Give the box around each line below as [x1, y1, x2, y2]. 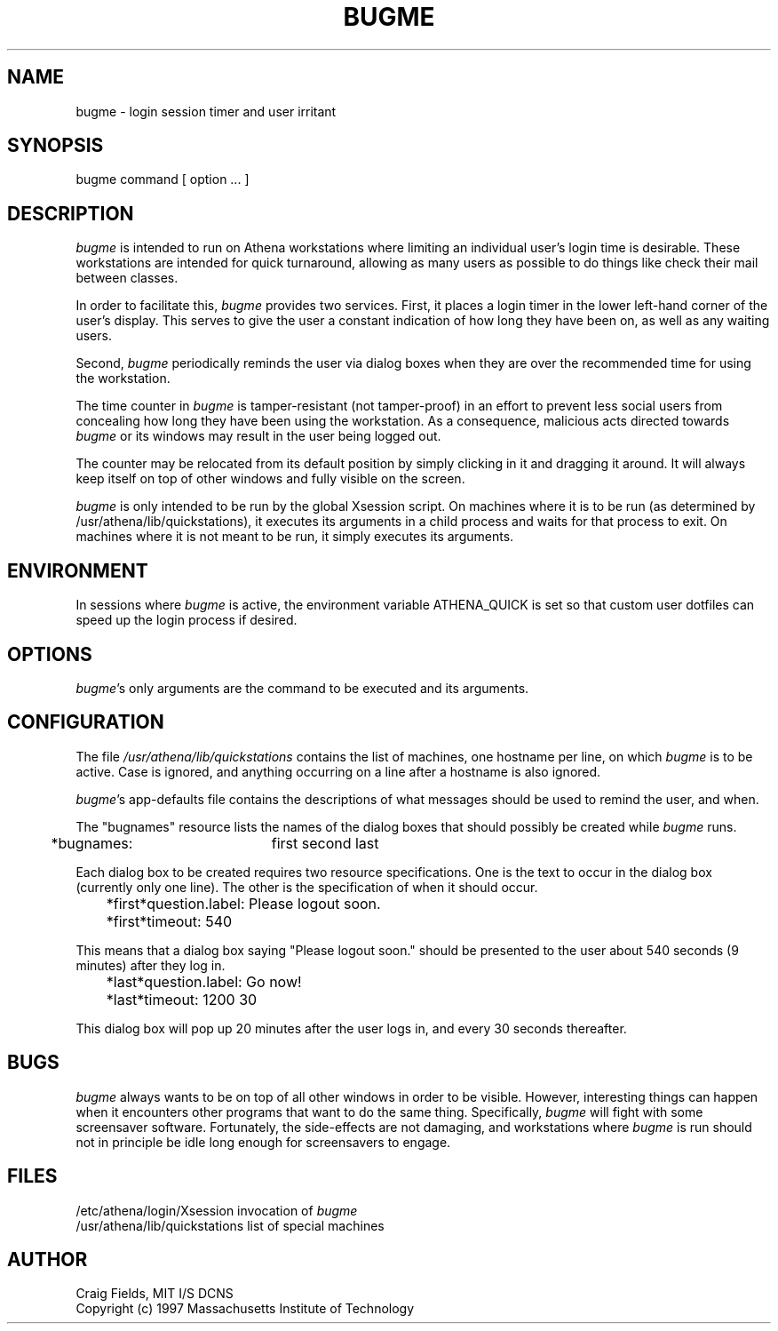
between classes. [75, 270, 179, 286]
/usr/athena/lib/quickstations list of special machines [75, 1217, 385, 1233]
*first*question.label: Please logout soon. [106, 894, 381, 913]
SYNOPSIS [7, 134, 104, 157]
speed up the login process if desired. [75, 612, 298, 628]
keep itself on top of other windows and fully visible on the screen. [75, 471, 465, 487]
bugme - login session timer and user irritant [75, 103, 337, 119]
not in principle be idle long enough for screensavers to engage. [75, 1134, 451, 1150]
